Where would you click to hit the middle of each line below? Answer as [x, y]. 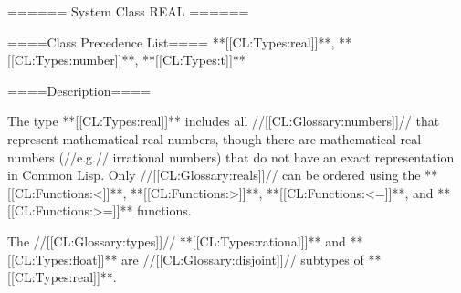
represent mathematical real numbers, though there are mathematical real [215, 138]
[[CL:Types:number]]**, [73, 60]
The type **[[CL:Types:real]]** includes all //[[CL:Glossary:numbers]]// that [224, 121]
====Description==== [79, 90]
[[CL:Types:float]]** [63, 259]
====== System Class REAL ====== [128, 11]
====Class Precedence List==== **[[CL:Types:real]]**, [171, 42]
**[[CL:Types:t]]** [194, 60]
